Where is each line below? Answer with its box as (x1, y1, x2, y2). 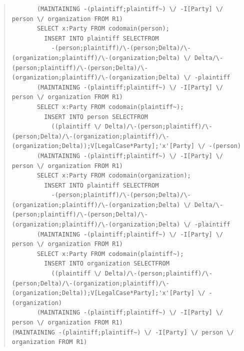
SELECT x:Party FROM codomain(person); (36, 25, 169, 32)
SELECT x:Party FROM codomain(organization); (36, 172, 191, 179)
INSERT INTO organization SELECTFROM (44, 260, 169, 267)
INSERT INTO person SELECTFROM (44, 113, 148, 120)
